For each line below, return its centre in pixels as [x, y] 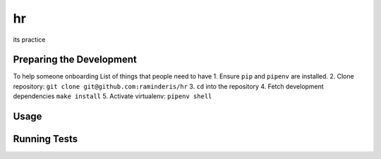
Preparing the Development [75, 60]
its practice [29, 40]
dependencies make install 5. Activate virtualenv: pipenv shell [113, 96]
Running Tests [45, 139]
